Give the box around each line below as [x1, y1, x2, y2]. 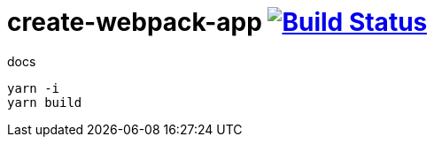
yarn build [7, 95, 82, 110]
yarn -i [7, 80, 60, 95]
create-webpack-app [7, 7, 262, 37]
